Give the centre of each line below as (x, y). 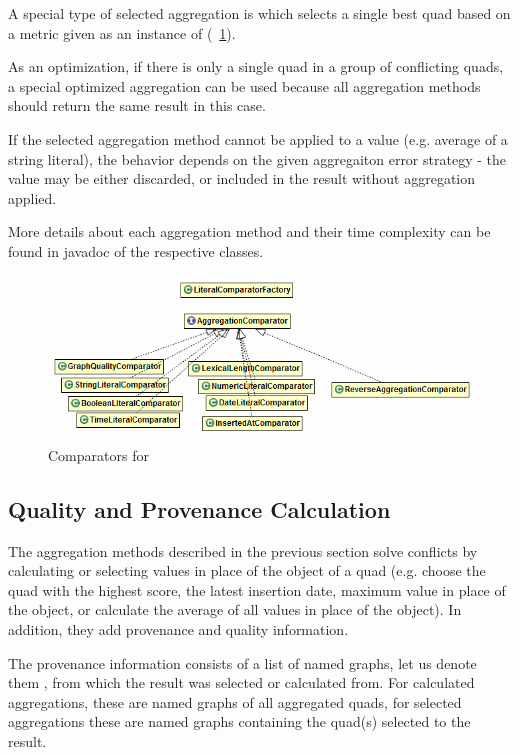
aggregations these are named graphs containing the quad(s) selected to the (239, 721)
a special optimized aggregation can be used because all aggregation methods (244, 85)
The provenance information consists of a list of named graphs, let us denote (242, 662)
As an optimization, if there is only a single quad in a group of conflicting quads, (256, 66)
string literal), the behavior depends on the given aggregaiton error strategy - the (257, 158)
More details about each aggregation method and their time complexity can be (249, 231)
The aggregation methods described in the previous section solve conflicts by (243, 550)
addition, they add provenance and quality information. (178, 628)
